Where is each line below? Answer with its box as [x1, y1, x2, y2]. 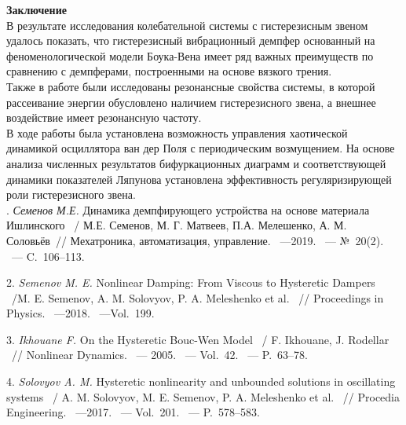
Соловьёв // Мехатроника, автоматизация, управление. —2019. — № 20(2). [6, 232, 384, 248]
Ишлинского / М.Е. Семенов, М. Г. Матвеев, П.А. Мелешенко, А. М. [6, 217, 347, 233]
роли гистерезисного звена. [6, 186, 136, 203]
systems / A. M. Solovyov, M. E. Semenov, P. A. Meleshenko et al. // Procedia [6, 388, 401, 405]
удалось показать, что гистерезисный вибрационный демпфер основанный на [6, 32, 375, 49]
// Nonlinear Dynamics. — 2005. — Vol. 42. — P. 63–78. [11, 346, 308, 363]
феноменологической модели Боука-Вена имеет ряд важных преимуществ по [6, 47, 374, 64]
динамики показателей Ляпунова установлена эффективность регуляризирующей [6, 170, 392, 187]
